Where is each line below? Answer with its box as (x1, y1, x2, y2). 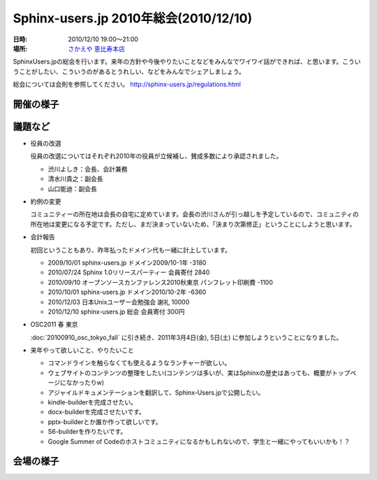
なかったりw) (66, 379, 105, 387)
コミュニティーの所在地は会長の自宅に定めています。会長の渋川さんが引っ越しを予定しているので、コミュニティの (30, 210, 359, 218)
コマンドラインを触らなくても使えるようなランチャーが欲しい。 (47, 359, 231, 367)
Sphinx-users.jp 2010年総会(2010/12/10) (13, 10, 253, 26)
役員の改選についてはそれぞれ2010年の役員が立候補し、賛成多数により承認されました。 (30, 152, 283, 160)
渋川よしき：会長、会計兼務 (47, 164, 128, 173)
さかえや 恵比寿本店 (68, 44, 125, 52)
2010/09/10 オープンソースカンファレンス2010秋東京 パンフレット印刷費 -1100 (47, 278, 274, 286)
